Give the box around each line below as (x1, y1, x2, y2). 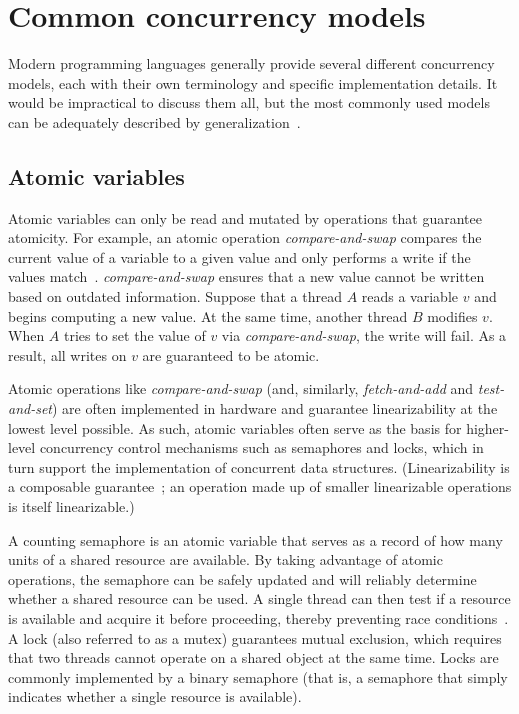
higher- (466, 417, 509, 438)
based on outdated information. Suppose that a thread (8, 286, 342, 307)
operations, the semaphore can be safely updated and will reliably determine (8, 568, 477, 589)
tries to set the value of (64, 325, 206, 346)
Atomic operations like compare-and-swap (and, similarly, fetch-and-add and (8, 378, 474, 399)
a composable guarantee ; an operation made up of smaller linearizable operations (8, 476, 512, 497)
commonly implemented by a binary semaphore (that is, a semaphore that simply (8, 666, 508, 687)
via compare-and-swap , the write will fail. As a (221, 325, 507, 346)
